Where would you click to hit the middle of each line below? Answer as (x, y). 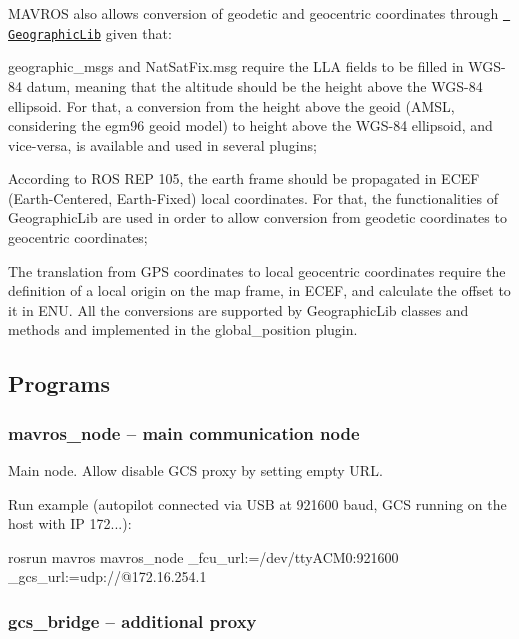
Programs (59, 383)
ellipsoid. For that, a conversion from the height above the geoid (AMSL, (231, 105)
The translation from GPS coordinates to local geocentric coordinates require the (257, 270)
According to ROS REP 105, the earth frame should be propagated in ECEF (244, 178)
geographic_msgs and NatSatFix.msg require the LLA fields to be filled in (236, 66)
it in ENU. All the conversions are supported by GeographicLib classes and (238, 309)
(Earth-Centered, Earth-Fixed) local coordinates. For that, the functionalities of (253, 197)
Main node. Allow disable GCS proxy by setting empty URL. (195, 470)
